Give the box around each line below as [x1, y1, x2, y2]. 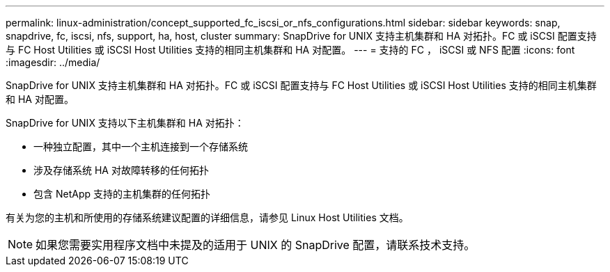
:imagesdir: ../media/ [6, 56, 100, 68]
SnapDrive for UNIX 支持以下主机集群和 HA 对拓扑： [6, 117, 244, 129]
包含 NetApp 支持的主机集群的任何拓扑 [33, 188, 210, 200]
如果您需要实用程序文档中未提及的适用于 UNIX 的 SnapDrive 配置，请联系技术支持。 [36, 238, 476, 252]
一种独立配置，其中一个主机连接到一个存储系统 [33, 141, 248, 152]
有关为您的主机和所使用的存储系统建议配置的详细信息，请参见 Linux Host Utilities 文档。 [6, 211, 409, 223]
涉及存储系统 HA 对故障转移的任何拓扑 [33, 164, 209, 176]
